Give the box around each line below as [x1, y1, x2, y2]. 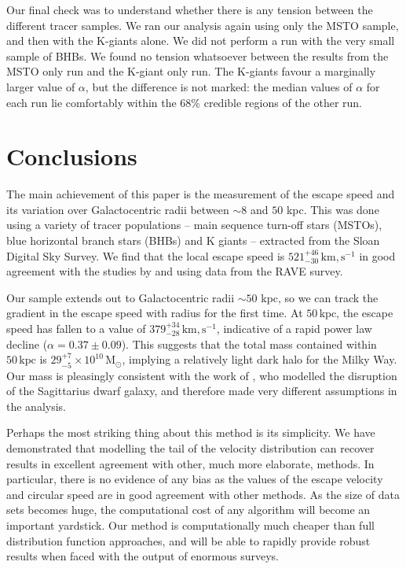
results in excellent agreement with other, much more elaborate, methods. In [6, 455, 375, 471]
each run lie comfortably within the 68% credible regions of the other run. [6, 94, 362, 110]
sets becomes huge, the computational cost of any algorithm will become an [6, 501, 371, 518]
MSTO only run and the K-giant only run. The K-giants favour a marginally [6, 63, 376, 79]
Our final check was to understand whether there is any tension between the [6, 2, 373, 17]
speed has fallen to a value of [6, 320, 146, 337]
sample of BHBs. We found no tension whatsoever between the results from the [6, 47, 389, 64]
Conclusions [6, 140, 137, 172]
